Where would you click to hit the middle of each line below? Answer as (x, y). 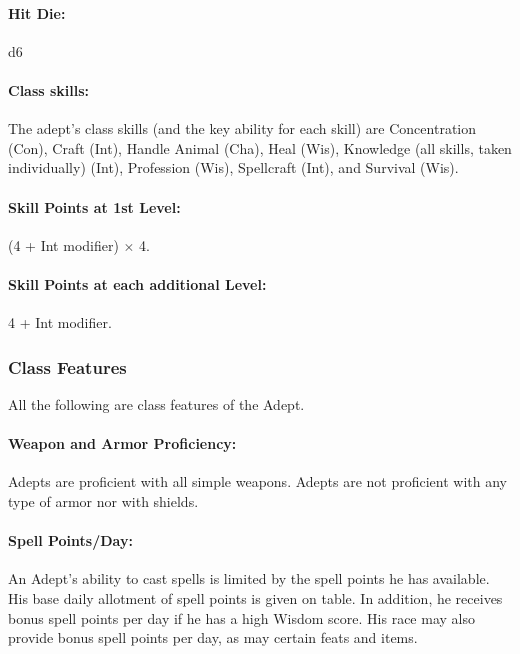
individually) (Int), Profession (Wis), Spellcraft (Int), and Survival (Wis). (233, 167)
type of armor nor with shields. (103, 500)
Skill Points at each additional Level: (137, 283)
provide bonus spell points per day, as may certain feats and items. (213, 637)
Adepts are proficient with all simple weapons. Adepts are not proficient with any (258, 481)
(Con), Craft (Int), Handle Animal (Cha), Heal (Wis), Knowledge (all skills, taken (260, 147)
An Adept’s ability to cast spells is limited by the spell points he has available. (249, 578)
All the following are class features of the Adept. (156, 403)
